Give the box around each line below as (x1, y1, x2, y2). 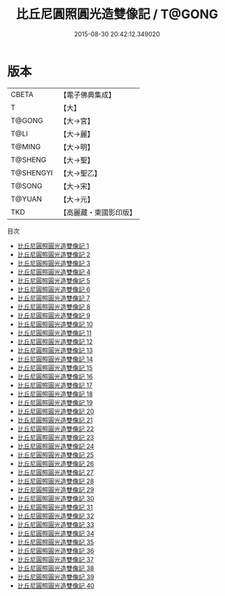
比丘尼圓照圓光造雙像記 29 (17, 485, 94, 494)
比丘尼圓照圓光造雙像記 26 (17, 459, 94, 468)
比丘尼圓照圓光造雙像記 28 (17, 477, 94, 485)
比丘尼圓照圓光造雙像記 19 (17, 398, 93, 406)
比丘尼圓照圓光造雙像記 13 (17, 346, 93, 354)
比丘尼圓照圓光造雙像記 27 (17, 468, 94, 476)
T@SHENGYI (10, 168, 54, 178)
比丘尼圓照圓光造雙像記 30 (17, 494, 95, 503)
